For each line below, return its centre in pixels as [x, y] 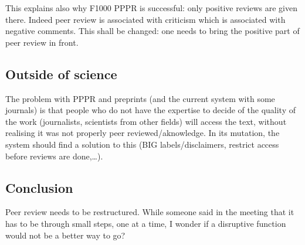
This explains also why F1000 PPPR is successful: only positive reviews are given [151, 8]
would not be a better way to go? [65, 235]
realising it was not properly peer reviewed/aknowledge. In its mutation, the [143, 133]
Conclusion [39, 187]
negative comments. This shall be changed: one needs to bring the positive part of [152, 31]
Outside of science [61, 74]
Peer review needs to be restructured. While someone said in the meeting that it [150, 212]
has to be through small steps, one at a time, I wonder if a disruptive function [146, 223]
